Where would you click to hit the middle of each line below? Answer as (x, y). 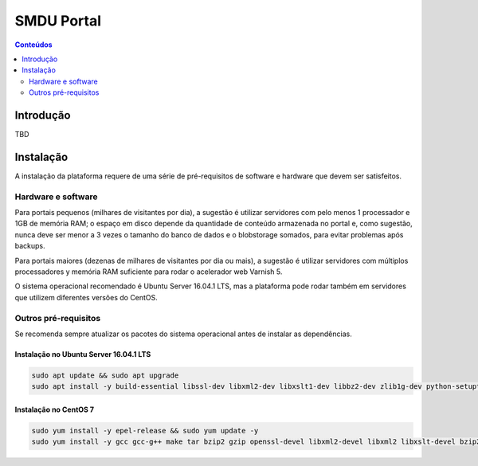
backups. (30, 246)
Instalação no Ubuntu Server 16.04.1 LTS (83, 354)
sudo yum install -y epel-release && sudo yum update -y (145, 431)
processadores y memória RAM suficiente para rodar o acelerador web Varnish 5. (149, 272)
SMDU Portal (58, 21)
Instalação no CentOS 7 (55, 409)
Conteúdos (33, 45)
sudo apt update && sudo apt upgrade (105, 375)
